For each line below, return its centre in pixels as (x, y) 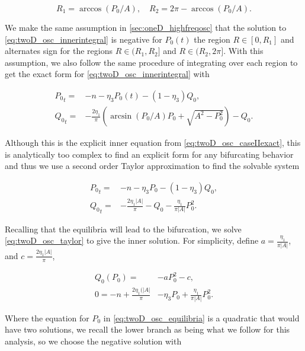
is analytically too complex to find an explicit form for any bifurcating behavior (149, 154)
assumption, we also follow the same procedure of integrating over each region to (151, 62)
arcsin (121, 117)
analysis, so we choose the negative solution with (93, 341)
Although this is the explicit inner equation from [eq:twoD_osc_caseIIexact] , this (153, 143)
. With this (243, 51)
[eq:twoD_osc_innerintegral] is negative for (84, 39)
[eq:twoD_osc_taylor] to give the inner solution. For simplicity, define (132, 240)
